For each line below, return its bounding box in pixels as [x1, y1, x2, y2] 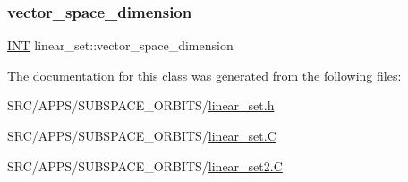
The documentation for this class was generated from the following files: [7, 65, 402, 84]
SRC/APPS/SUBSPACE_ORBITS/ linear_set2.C [7, 156, 283, 175]
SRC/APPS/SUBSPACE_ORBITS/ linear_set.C [7, 126, 276, 144]
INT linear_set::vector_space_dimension [7, 36, 234, 55]
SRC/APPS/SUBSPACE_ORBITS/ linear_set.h [7, 96, 275, 115]
